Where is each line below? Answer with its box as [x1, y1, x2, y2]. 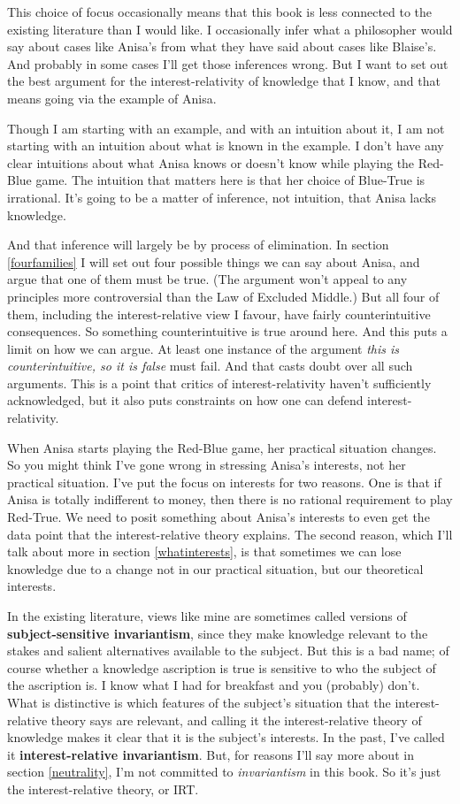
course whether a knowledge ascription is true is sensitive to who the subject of [7, 658, 436, 677]
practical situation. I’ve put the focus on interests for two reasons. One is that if [7, 472, 441, 491]
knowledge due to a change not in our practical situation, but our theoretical [7, 559, 424, 578]
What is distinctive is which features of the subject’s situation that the [7, 693, 391, 711]
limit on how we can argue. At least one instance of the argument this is [7, 339, 400, 357]
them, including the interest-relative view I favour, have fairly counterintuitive [7, 304, 431, 323]
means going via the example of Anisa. [7, 88, 217, 107]
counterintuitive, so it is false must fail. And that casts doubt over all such [7, 356, 413, 375]
